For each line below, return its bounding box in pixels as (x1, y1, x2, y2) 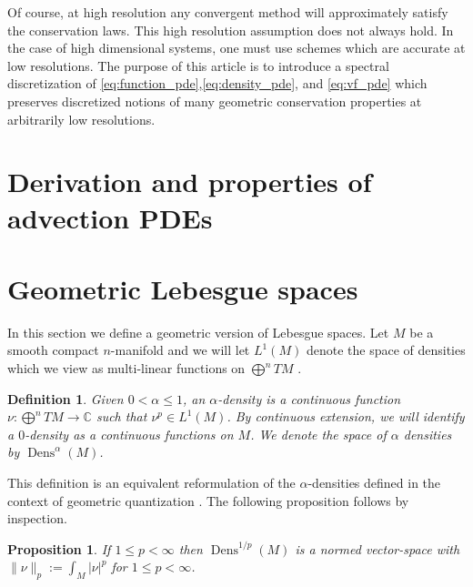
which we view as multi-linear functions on (7, 359, 246, 378)
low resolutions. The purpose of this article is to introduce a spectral (7, 56, 389, 75)
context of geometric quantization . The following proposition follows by (7, 491, 409, 510)
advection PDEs (7, 198, 213, 236)
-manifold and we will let (110, 340, 250, 359)
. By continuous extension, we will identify (226, 407, 465, 426)
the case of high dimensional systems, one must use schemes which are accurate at (7, 38, 466, 57)
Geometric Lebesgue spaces (7, 269, 358, 307)
